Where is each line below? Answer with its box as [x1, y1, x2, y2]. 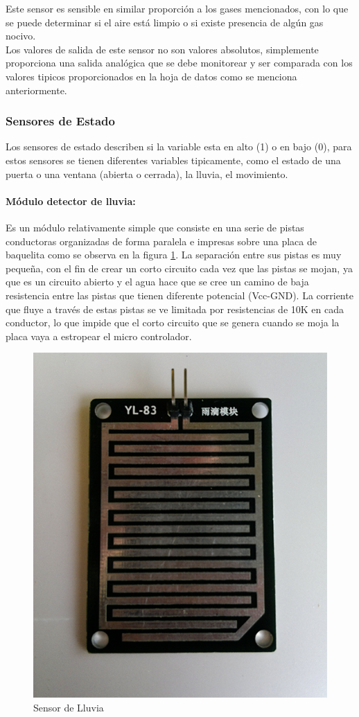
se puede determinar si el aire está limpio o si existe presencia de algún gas [6, 15, 324, 29]
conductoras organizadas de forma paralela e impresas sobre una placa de [6, 233, 317, 248]
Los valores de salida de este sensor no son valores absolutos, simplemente [6, 42, 319, 56]
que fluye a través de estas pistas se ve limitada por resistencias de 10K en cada [6, 301, 344, 316]
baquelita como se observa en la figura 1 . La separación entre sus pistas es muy [6, 247, 342, 262]
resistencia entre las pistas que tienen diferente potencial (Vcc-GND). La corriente [6, 287, 353, 302]
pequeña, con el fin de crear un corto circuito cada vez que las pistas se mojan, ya [6, 260, 353, 275]
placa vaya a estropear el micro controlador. [6, 328, 192, 343]
